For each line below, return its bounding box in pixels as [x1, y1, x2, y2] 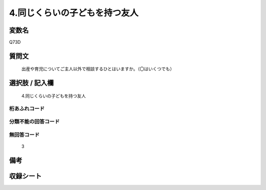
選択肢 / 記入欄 [9, 79, 54, 87]
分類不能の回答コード [9, 118, 60, 125]
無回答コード [9, 131, 40, 138]
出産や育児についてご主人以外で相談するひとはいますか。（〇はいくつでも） [21, 66, 174, 72]
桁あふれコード [9, 105, 45, 112]
